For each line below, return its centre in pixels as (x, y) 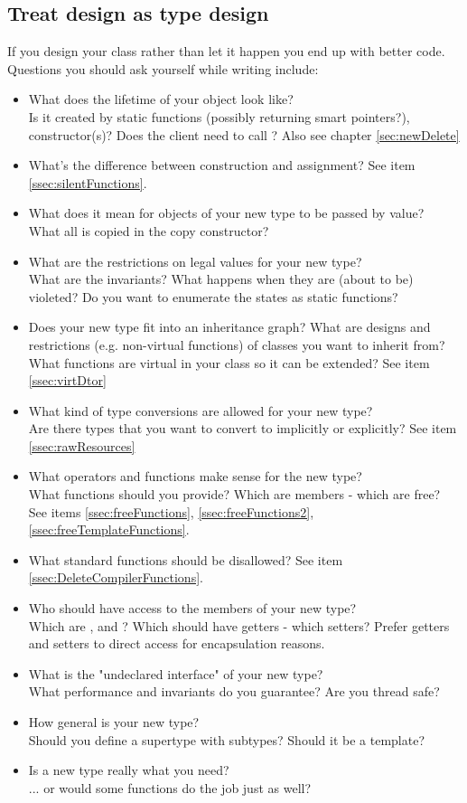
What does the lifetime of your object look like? (161, 99)
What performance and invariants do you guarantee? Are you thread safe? (234, 691)
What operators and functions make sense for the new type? (195, 476)
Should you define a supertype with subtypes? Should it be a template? (226, 739)
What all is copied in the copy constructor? (149, 230)
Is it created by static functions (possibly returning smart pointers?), (219, 116)
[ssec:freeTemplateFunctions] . (109, 529)
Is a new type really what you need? (129, 770)
